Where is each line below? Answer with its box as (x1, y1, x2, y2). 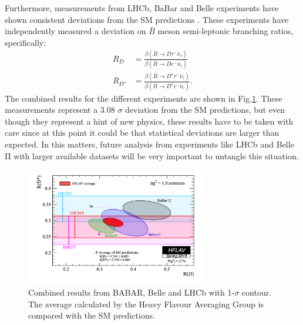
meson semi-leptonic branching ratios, (157, 25, 294, 37)
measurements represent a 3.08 (5, 103, 115, 116)
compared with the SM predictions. (28, 309, 156, 321)
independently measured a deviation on (5, 25, 146, 37)
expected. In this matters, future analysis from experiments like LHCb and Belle (5, 138, 294, 150)
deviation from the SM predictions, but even (125, 103, 285, 116)
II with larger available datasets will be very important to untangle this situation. (5, 149, 299, 162)
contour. (241, 286, 272, 299)
